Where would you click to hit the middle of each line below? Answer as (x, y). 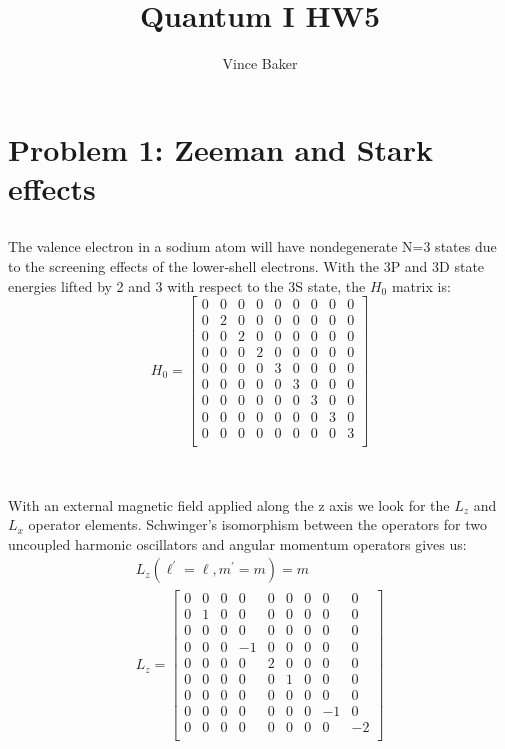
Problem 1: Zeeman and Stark (221, 148)
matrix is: (421, 285)
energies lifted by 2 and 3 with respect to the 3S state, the (187, 285)
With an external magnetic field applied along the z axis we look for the (229, 504)
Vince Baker (260, 63)
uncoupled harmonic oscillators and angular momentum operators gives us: (237, 543)
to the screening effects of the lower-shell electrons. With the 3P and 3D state (246, 266)
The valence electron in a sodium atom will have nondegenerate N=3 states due (252, 246)
